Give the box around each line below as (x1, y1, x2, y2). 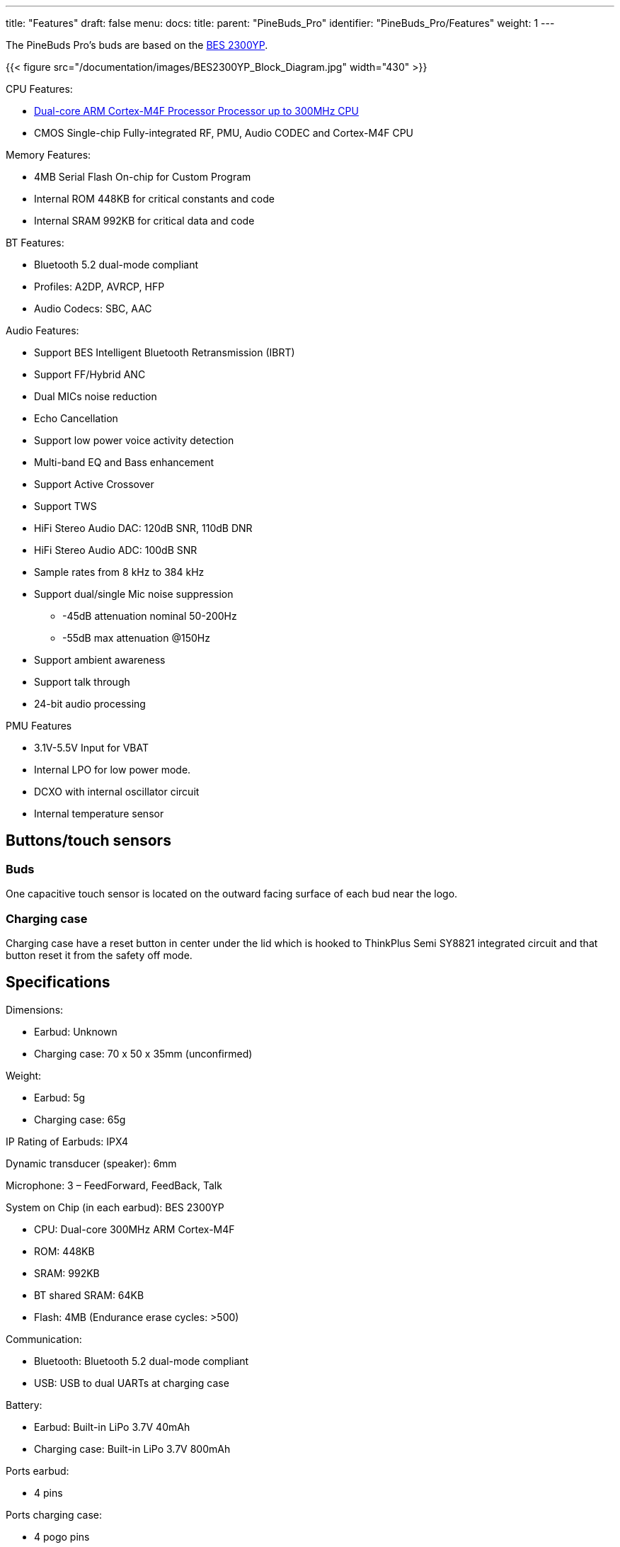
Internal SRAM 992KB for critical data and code (34, 215, 255, 227)
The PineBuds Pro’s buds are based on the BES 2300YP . (6, 39, 268, 51)
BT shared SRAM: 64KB (34, 1288, 144, 1301)
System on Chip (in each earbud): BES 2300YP (6, 1201, 224, 1213)
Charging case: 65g (34, 1113, 126, 1126)
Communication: (6, 1332, 82, 1345)
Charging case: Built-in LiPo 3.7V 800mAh (34, 1442, 231, 1455)
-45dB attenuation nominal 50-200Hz (62, 610, 237, 622)
